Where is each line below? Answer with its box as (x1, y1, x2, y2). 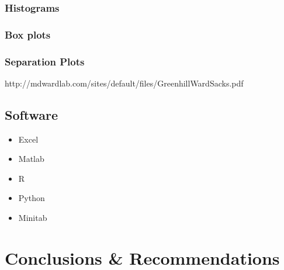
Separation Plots (5, 54, 85, 68)
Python (18, 192, 45, 204)
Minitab (18, 212, 47, 224)
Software (5, 105, 58, 123)
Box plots (5, 27, 51, 41)
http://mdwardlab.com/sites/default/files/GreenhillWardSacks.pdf (5, 77, 244, 89)
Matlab (18, 153, 44, 165)
